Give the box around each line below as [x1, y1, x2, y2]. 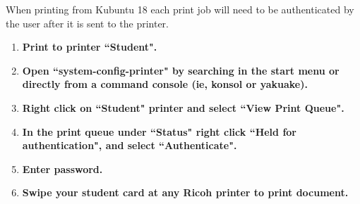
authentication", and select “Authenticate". [22, 138, 237, 153]
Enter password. [22, 161, 103, 176]
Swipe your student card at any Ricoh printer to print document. [22, 185, 349, 200]
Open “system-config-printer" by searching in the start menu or [22, 63, 340, 77]
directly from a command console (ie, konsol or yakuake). [22, 77, 308, 91]
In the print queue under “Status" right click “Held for [22, 124, 296, 139]
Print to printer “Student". [22, 39, 157, 54]
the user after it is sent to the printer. [6, 15, 169, 30]
